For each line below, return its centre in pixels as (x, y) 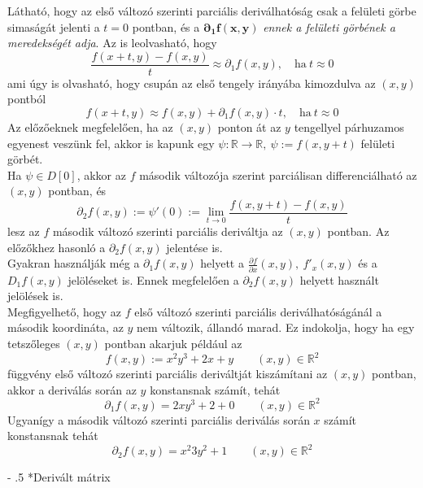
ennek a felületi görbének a (329, 26)
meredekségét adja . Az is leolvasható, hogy (112, 43)
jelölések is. (35, 296)
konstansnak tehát (53, 436)
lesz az (24, 231)
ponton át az (249, 127)
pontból (27, 99)
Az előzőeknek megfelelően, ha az (90, 127)
